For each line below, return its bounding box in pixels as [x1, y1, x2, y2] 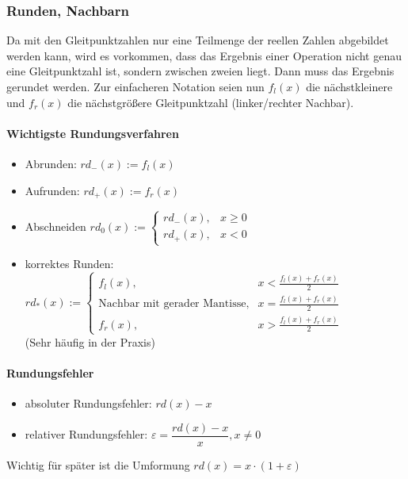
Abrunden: [25, 155, 77, 171]
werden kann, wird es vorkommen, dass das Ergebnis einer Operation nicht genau [6, 47, 402, 63]
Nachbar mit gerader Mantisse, [98, 298, 250, 310]
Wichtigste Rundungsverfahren [6, 125, 179, 141]
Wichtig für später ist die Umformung [6, 456, 190, 473]
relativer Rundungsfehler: [25, 426, 148, 443]
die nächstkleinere [306, 79, 393, 94]
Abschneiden [25, 217, 86, 234]
